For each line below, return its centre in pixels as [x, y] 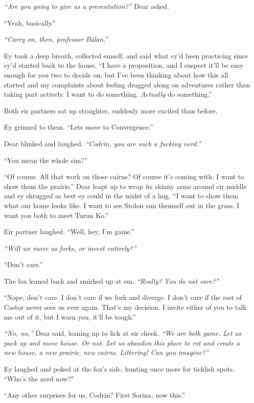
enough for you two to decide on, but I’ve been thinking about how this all [116, 74]
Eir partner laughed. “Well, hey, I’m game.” [69, 231]
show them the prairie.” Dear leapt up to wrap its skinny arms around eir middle [125, 186]
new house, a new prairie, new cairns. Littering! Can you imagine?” [106, 352]
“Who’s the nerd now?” [39, 378]
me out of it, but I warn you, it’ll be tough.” [70, 316]
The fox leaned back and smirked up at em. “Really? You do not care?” [112, 281]
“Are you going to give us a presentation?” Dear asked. [87, 6]
